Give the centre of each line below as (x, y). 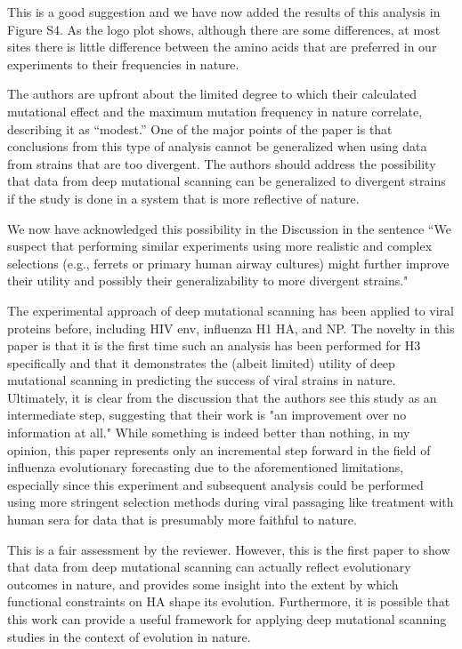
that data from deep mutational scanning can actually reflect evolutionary (209, 567)
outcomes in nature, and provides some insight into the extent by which (203, 584)
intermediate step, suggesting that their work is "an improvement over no (207, 415)
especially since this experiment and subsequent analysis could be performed (215, 484)
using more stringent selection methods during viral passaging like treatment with (231, 502)
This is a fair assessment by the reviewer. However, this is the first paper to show (229, 549)
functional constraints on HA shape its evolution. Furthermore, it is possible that (229, 601)
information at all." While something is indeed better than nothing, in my (209, 433)
